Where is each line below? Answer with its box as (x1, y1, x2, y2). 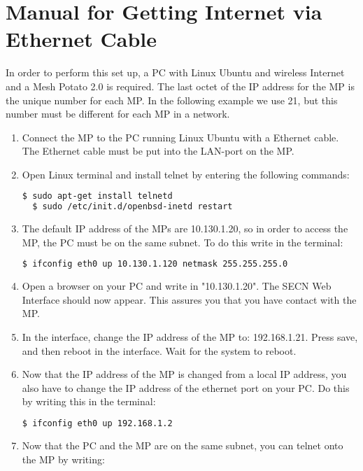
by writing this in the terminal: (22, 394, 156, 409)
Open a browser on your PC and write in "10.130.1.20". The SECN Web (22, 279, 332, 293)
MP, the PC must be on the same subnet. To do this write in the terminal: (22, 234, 343, 249)
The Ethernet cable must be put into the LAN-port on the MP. (22, 143, 294, 158)
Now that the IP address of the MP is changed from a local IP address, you (22, 367, 347, 381)
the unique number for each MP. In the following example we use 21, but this (6, 92, 338, 107)
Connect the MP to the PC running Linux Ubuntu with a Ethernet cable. (22, 129, 339, 144)
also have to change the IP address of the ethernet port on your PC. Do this (22, 380, 350, 395)
